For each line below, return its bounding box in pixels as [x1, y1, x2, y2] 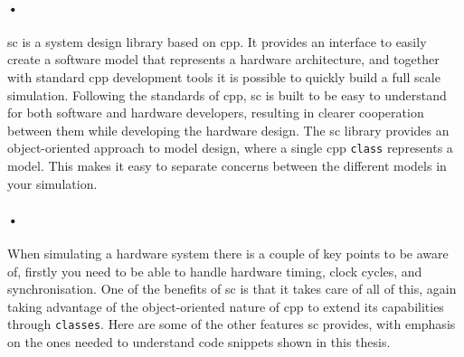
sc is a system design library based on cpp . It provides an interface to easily [7, 32, 427, 51]
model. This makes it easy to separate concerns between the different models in [7, 156, 447, 175]
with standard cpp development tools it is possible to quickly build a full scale [7, 67, 440, 86]
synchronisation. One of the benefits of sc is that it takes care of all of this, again [7, 279, 457, 298]
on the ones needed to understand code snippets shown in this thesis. [7, 333, 391, 352]
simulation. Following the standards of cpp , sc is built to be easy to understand [7, 85, 447, 104]
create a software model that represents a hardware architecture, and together [7, 50, 440, 69]
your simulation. [7, 174, 98, 193]
